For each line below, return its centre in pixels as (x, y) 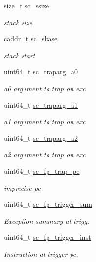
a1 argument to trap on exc (45, 121)
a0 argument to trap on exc (45, 88)
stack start (20, 55)
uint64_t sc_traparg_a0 (41, 72)
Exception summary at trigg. (47, 220)
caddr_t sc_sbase (31, 39)
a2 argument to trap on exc (45, 154)
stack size (18, 22)
